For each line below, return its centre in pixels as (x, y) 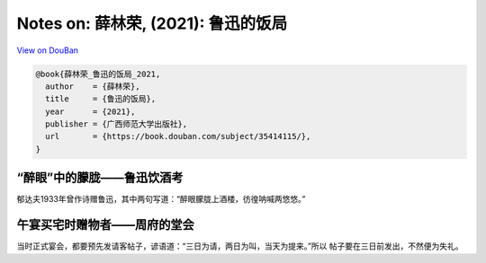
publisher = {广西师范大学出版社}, (117, 124)
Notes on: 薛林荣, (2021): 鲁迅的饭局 (152, 23)
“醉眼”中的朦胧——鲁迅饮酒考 (100, 178)
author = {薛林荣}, (93, 86)
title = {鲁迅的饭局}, (101, 99)
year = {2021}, (90, 111)
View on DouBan (48, 50)
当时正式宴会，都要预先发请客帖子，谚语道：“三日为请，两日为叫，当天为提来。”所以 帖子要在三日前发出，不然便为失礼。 (240, 246)
